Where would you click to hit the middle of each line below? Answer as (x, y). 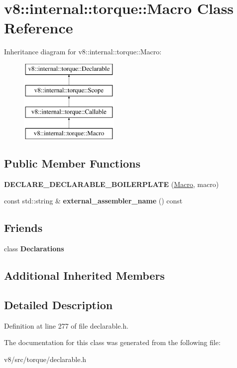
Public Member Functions (72, 163)
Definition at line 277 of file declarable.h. (66, 325)
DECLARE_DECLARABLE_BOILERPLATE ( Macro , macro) (112, 184)
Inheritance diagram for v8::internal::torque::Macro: (83, 52)
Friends (23, 228)
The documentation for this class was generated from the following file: (112, 342)
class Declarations (34, 249)
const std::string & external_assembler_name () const (93, 201)
